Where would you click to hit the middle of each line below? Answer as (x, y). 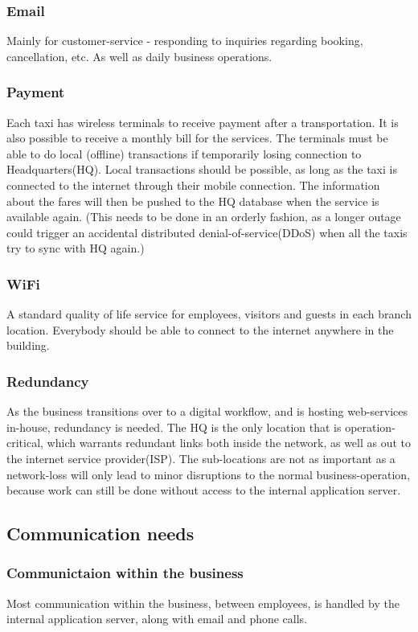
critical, (25, 443)
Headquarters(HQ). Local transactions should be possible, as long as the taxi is (202, 169)
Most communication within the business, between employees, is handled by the (203, 603)
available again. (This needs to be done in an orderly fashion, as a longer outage (204, 217)
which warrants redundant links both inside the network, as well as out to (229, 443)
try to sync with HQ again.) (76, 248)
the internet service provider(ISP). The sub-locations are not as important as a (201, 458)
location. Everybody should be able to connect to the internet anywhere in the (200, 329)
